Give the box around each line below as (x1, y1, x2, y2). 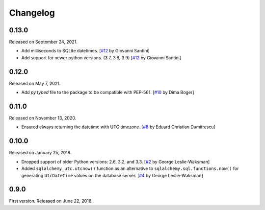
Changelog (9, 7, 55, 18)
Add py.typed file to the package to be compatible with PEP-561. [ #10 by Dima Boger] (21, 90, 194, 95)
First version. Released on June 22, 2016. (9, 198, 93, 204)
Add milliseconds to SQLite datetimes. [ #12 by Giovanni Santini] (21, 48, 150, 54)
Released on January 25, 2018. (9, 150, 72, 156)
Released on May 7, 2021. (9, 80, 61, 86)
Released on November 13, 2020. (9, 115, 77, 121)
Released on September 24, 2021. (9, 39, 78, 45)
